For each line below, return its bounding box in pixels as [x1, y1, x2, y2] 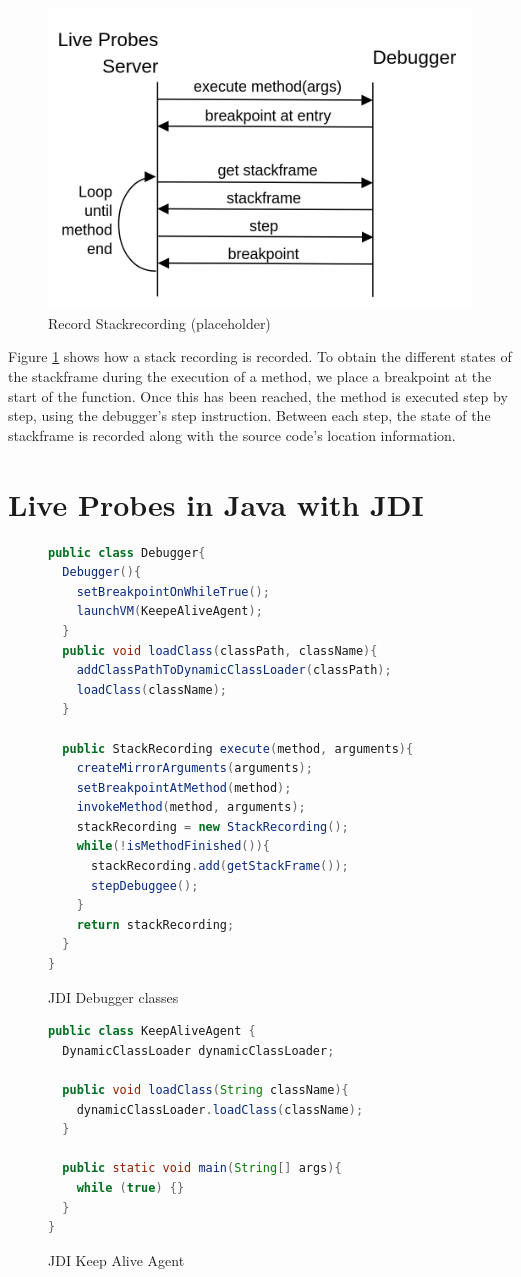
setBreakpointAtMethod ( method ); [76, 780, 292, 795]
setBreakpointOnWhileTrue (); [76, 584, 270, 599]
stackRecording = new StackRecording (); [76, 819, 349, 834]
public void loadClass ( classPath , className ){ [62, 643, 378, 658]
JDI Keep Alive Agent [48, 1249, 185, 1270]
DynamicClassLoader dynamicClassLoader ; [62, 1043, 335, 1058]
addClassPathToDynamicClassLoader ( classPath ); [76, 663, 392, 678]
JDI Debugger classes [48, 986, 179, 1007]
